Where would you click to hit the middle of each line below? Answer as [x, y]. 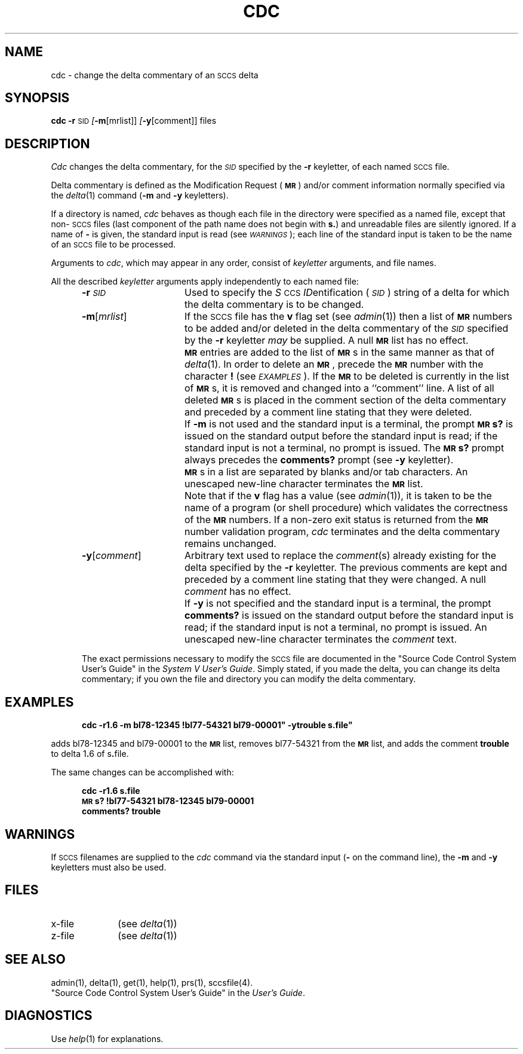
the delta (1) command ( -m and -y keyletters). [140, 195]
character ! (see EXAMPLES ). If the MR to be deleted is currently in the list [347, 376]
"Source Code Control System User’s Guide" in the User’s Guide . [178, 992]
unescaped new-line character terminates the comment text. [321, 639]
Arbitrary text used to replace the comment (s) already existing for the [340, 556]
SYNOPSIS [37, 98]
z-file [63, 935]
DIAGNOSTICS [49, 1016]
